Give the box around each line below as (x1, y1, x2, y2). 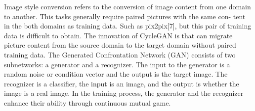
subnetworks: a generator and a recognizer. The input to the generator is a (4, 59, 230, 69)
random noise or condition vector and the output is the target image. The (4, 69, 228, 79)
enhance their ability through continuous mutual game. (4, 97, 171, 108)
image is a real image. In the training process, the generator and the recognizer (4, 88, 244, 98)
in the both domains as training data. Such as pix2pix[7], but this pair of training (4, 21, 252, 31)
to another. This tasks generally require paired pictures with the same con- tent (4, 11, 246, 21)
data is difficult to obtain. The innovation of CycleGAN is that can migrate (4, 30, 233, 40)
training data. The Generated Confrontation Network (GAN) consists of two (4, 49, 236, 59)
